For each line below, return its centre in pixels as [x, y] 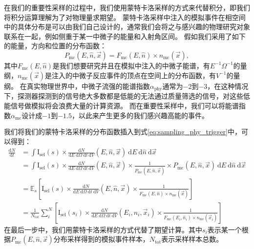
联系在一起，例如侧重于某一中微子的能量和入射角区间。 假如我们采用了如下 [125, 36]
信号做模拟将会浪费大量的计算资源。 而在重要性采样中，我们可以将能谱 [125, 106]
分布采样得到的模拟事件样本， [101, 239]
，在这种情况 [228, 86]
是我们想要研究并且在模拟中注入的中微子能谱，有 [131, 65]
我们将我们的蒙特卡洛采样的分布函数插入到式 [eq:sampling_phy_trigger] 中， [123, 132]
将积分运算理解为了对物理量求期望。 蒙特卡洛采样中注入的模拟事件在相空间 [125, 17]
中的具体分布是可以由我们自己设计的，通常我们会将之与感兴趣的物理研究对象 [127, 27]
